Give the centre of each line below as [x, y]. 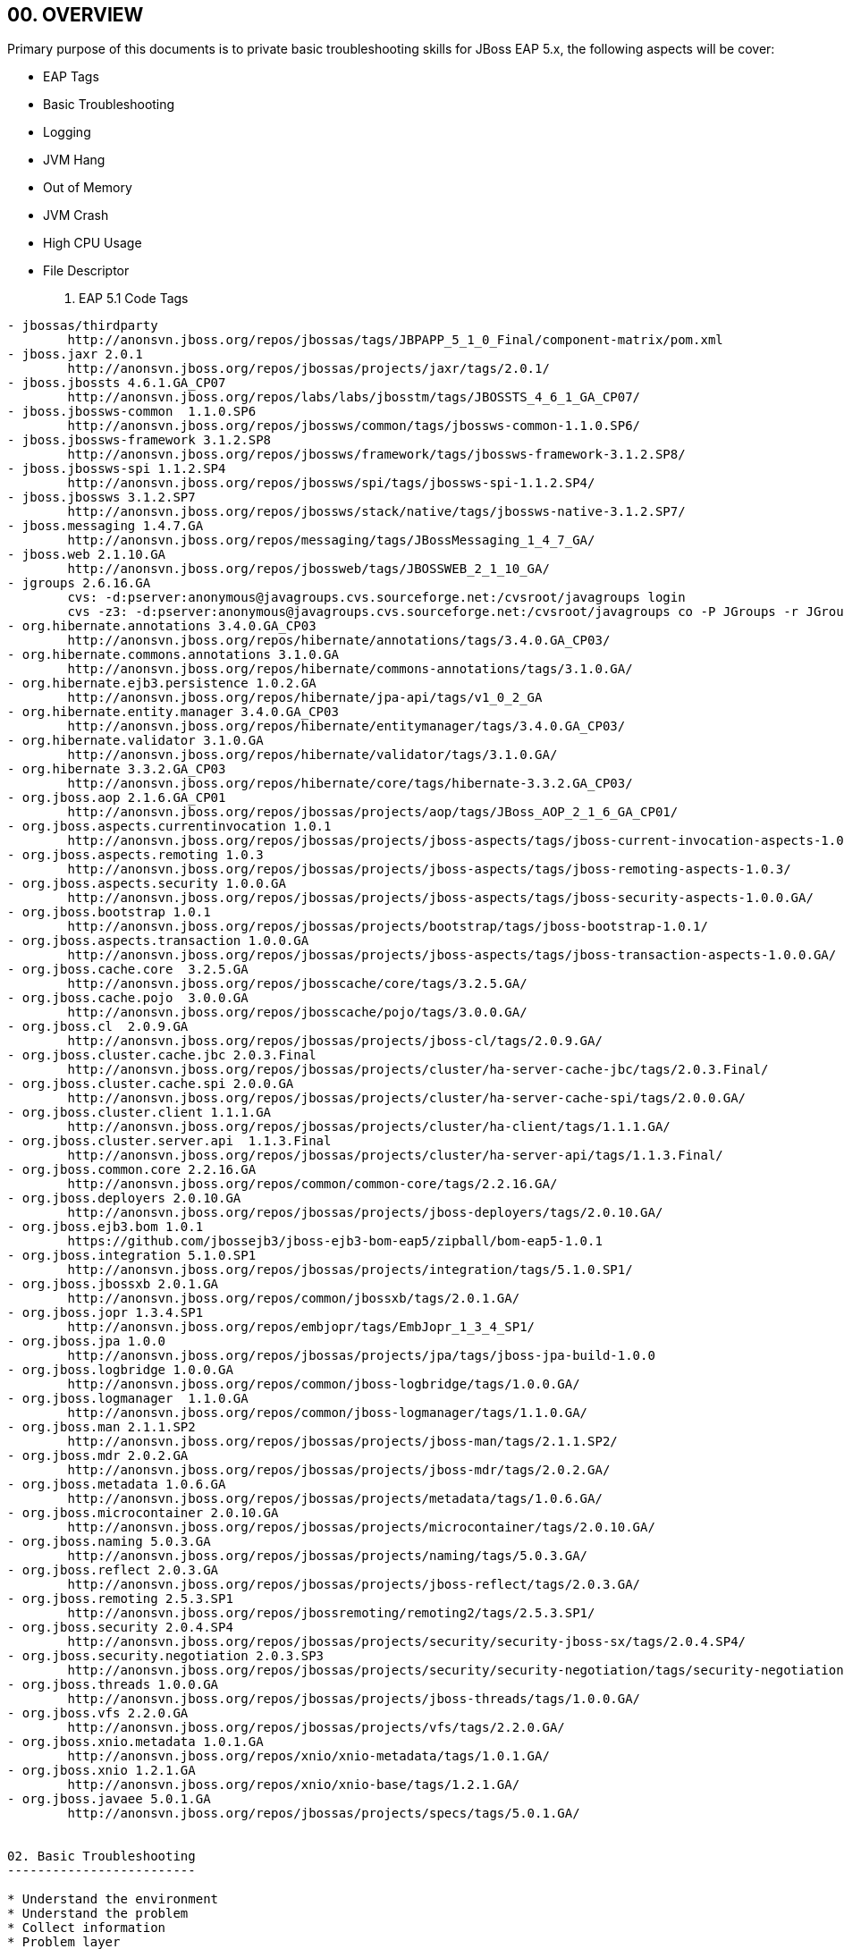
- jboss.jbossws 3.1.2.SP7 [101, 498]
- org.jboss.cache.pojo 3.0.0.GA [128, 998]
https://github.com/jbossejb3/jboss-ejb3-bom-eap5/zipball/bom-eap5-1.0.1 [335, 1241]
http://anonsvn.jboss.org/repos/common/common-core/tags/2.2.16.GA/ [312, 1184]
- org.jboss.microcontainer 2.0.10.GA [143, 1513]
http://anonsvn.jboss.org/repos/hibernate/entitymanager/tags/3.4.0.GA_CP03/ [346, 726]
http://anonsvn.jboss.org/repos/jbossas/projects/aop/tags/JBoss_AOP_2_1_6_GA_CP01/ [373, 812]
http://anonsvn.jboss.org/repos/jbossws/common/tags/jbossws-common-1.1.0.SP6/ [354, 426]
